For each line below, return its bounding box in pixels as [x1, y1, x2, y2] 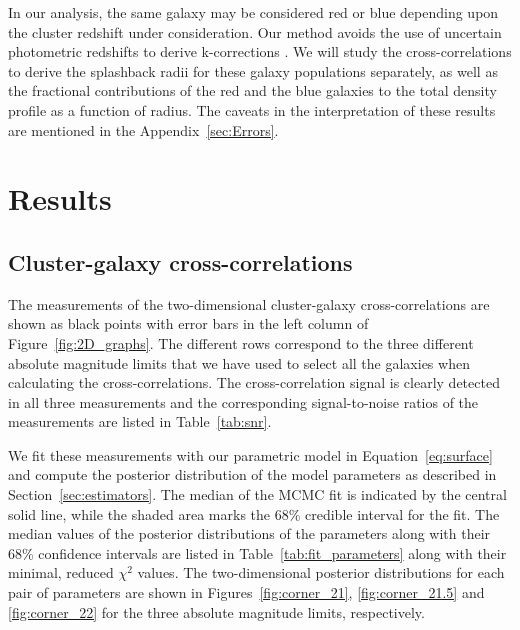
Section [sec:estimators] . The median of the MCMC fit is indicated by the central [8, 484, 507, 505]
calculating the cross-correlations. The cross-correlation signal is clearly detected [8, 372, 500, 393]
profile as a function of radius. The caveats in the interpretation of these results [8, 99, 496, 120]
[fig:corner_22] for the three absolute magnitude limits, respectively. [8, 601, 425, 622]
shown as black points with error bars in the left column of [8, 313, 369, 334]
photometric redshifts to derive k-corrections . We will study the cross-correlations [8, 41, 512, 62]
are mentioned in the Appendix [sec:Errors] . [8, 119, 279, 140]
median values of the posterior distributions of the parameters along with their [8, 523, 491, 544]
